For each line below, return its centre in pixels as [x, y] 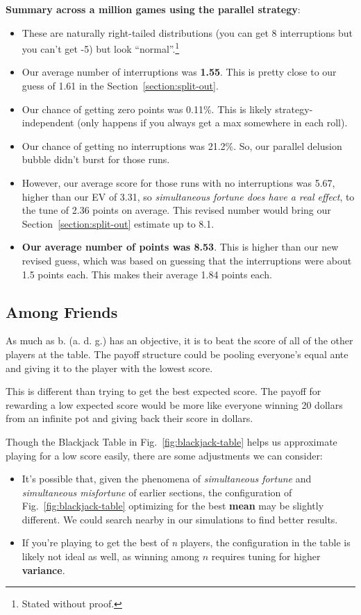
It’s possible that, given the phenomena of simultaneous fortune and [167, 479]
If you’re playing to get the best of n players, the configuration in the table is [186, 542]
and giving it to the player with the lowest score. [109, 368]
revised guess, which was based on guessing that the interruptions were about [187, 260]
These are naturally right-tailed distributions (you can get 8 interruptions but [187, 32]
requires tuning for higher [266, 556]
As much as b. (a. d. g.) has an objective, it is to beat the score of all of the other [179, 340]
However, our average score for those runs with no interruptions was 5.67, [178, 183]
